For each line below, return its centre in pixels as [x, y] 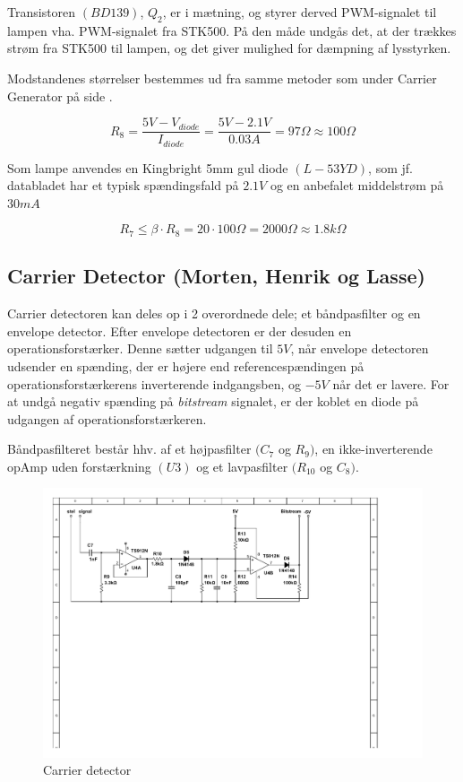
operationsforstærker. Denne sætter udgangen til [140, 348]
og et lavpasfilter [242, 466]
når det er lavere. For [391, 383]
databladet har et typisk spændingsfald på [123, 185]
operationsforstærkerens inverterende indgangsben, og [154, 383]
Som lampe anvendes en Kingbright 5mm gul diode [148, 167]
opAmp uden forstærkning [79, 466]
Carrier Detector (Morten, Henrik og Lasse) [216, 276]
